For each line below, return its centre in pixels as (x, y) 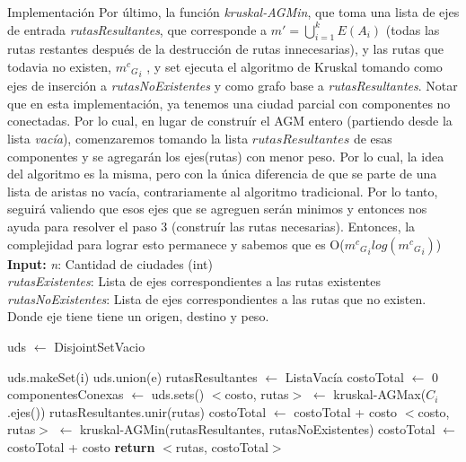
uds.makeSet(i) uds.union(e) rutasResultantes (132, 376)
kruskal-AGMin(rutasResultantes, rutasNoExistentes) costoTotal (257, 429)
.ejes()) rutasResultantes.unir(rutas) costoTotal (137, 411)
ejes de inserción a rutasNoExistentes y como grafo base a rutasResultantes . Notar (233, 86)
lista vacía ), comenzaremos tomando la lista (128, 139)
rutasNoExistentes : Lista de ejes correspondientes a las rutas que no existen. (217, 298)
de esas (373, 139)
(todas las (413, 29)
